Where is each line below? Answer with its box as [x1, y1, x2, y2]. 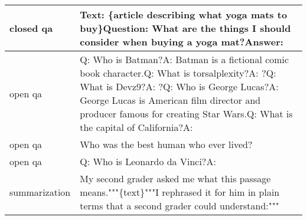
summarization [9, 185, 71, 199]
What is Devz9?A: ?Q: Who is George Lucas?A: [80, 80, 279, 93]
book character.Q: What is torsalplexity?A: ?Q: [80, 66, 276, 80]
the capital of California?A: [80, 120, 193, 134]
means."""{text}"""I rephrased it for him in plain [80, 185, 280, 199]
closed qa [9, 21, 53, 35]
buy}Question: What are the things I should [80, 21, 291, 35]
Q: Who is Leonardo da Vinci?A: [80, 155, 216, 168]
